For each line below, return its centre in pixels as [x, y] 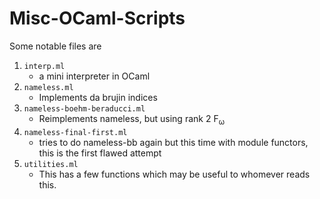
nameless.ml [48, 87]
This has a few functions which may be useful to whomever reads [174, 174]
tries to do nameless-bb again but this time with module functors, [173, 142]
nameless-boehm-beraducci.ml [84, 108]
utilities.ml [51, 164]
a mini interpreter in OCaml [94, 76]
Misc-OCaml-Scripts [97, 18]
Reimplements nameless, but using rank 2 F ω [132, 119]
